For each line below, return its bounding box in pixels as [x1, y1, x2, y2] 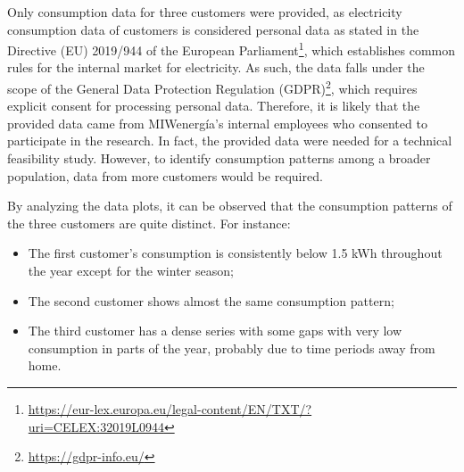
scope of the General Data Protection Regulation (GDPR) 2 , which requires [7, 77, 418, 97]
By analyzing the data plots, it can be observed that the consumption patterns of [7, 196, 452, 215]
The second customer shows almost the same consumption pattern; [28, 291, 394, 310]
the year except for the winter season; [28, 261, 234, 280]
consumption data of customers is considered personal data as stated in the [7, 20, 419, 38]
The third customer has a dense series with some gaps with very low [28, 321, 402, 340]
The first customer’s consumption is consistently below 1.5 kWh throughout [28, 244, 443, 262]
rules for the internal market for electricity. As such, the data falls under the [7, 58, 425, 77]
